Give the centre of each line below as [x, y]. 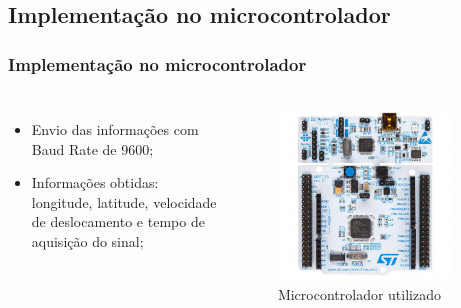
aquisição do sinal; [87, 240]
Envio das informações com [115, 129]
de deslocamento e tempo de [118, 221]
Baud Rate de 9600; [92, 148]
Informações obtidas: [95, 182]
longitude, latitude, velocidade [124, 201]
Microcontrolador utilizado [359, 294]
